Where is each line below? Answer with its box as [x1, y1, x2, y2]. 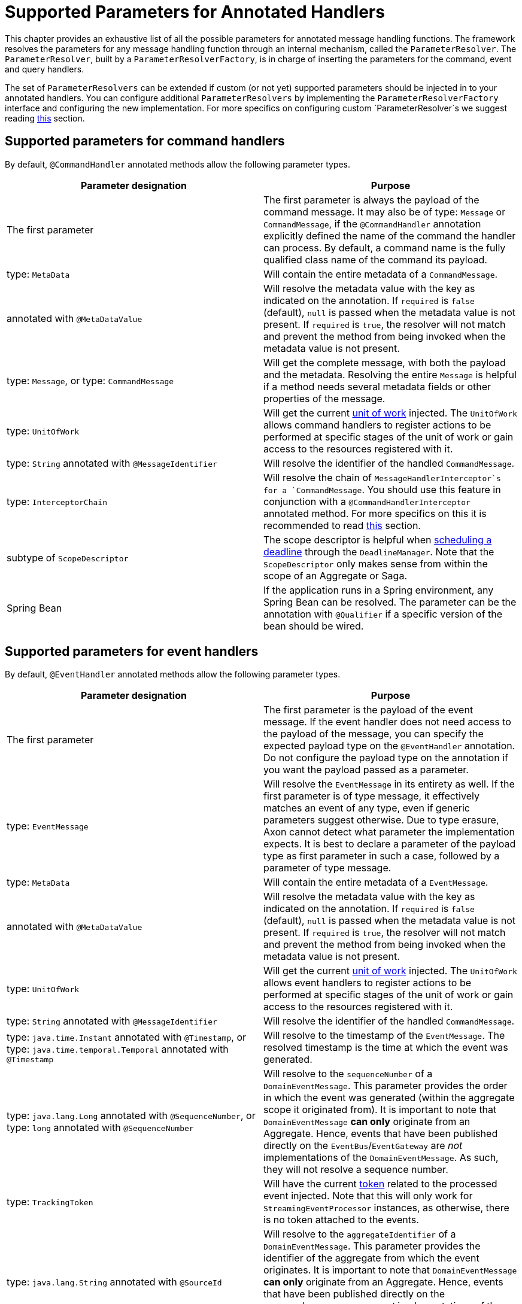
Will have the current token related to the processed [263, 1178, 497, 1190]
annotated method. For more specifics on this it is [263, 507, 487, 519]
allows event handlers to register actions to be [263, 977, 471, 989]
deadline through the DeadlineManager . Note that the [263, 545, 494, 558]
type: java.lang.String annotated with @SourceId [7, 1276, 222, 1288]
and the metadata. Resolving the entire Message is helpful [263, 368, 517, 381]
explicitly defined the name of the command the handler [263, 229, 516, 242]
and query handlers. [5, 63, 84, 74]
